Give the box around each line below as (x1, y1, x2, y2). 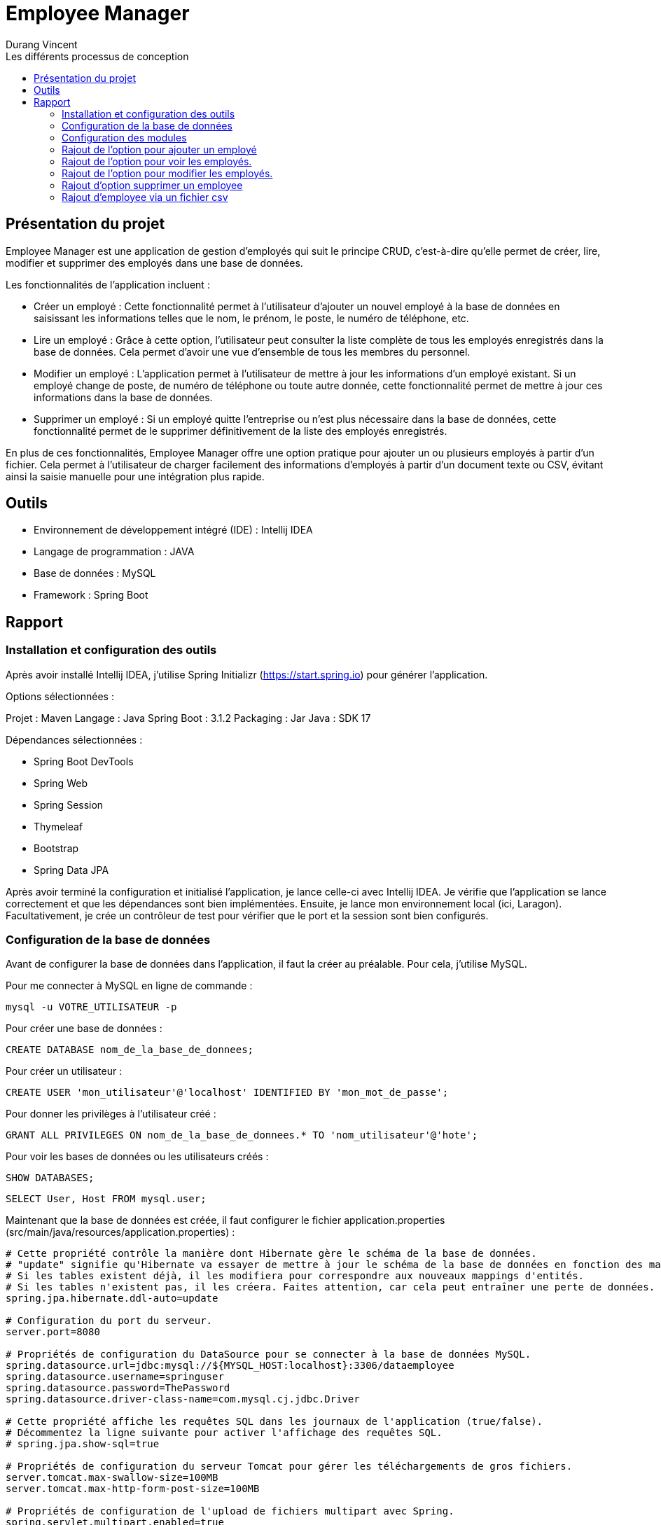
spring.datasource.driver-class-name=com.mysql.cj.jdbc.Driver (6, 1393, 360, 1405)
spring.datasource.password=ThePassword (6, 1382, 230, 1394)
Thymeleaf (34, 820, 83, 833)
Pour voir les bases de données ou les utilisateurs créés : (6, 1150, 269, 1163)
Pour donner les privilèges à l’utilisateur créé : (6, 1108, 216, 1120)
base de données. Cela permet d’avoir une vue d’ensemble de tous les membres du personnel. (34, 345, 471, 358)
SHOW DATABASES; (6, 1172, 95, 1184)
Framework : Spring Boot (34, 589, 148, 601)
